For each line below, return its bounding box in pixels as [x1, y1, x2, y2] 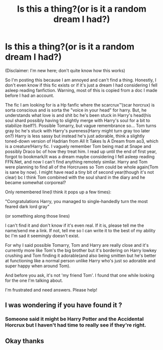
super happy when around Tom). [5, 263, 71, 269]
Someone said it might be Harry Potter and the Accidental [5, 315, 144, 322]
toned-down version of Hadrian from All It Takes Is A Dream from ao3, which [5, 138, 159, 144]
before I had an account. [5, 92, 54, 98]
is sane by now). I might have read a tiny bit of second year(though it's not [5, 169, 154, 175]
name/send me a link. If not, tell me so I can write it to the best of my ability [5, 227, 156, 233]
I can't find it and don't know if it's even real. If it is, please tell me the [5, 222, 145, 228]
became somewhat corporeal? [5, 179, 66, 185]
